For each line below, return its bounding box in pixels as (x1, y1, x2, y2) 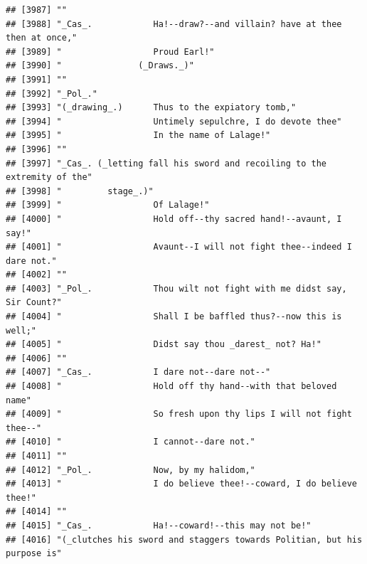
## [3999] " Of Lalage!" (6, 200, 210, 211)
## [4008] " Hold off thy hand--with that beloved (6, 381, 337, 392)
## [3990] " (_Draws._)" (6, 60, 194, 71)
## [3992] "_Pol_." (6, 88, 97, 99)
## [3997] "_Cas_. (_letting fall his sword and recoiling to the (6, 158, 327, 169)
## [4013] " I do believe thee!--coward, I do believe (6, 479, 357, 489)
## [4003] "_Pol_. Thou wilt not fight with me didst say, (6, 283, 347, 294)
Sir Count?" (6, 297, 62, 308)
